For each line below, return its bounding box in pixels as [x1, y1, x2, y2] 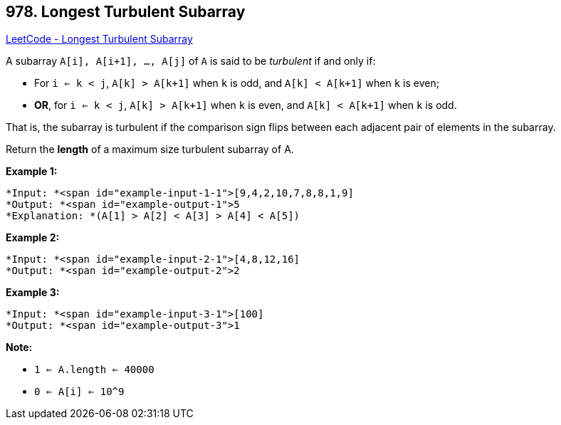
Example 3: [6, 286, 60, 299]
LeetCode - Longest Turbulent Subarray [6, 33, 193, 46]
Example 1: [6, 165, 58, 178]
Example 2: [6, 231, 60, 244]
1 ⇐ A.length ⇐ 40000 [34, 364, 154, 376]
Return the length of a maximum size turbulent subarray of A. [6, 143, 294, 156]
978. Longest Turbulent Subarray [6, 3, 246, 21]
